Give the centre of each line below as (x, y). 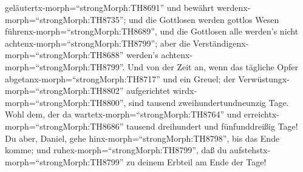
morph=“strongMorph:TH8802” (64, 91)
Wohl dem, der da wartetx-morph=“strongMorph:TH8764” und (123, 114)
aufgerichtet (148, 91)
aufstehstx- (250, 150)
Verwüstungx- (264, 78)
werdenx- (234, 7)
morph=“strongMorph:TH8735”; (66, 19)
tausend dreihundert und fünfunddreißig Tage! (212, 126)
